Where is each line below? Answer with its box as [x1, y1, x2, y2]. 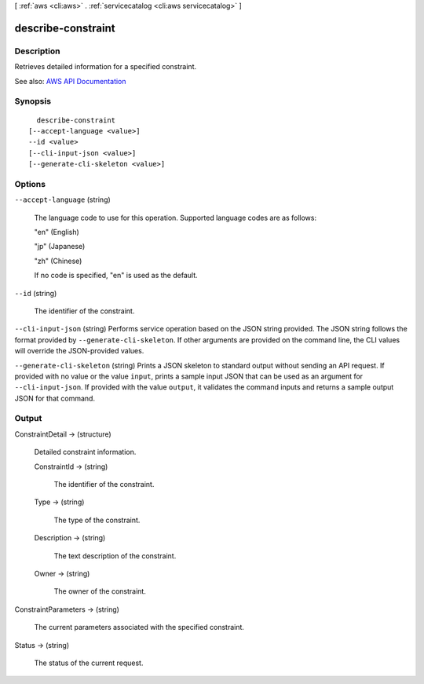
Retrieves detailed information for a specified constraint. [14, 62, 197, 71]
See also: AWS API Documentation [14, 76, 126, 86]
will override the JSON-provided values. [14, 346, 144, 356]
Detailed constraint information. [34, 448, 137, 457]
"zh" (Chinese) [34, 256, 82, 265]
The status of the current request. [34, 658, 144, 668]
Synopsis [14, 96, 51, 107]
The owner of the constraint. [53, 587, 147, 596]
